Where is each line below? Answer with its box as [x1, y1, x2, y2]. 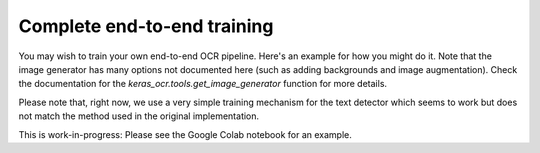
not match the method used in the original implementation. [18, 110, 260, 122]
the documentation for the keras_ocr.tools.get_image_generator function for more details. [18, 78, 388, 90]
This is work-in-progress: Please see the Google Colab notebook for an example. [18, 128, 352, 140]
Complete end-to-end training [18, 15, 274, 37]
